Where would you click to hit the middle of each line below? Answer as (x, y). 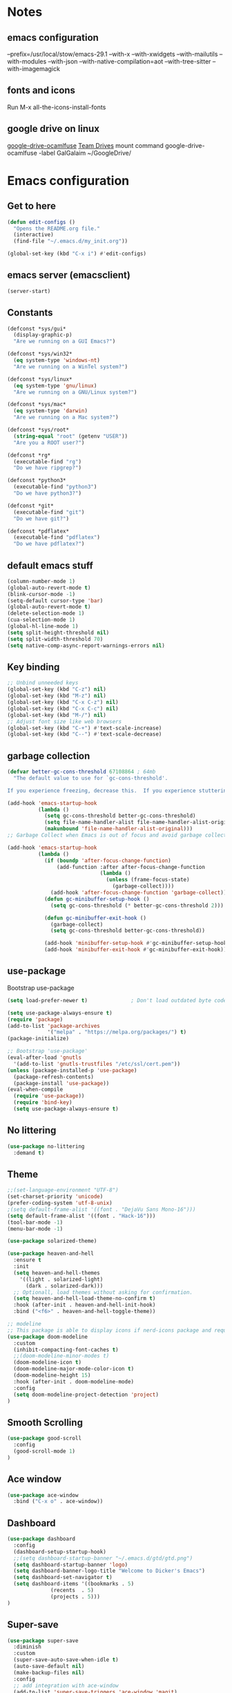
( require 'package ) (35, 1020)
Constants (30, 313)
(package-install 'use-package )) (61, 1083)
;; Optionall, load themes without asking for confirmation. (103, 1292)
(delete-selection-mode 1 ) (46, 613)
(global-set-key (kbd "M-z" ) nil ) (57, 696)
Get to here (32, 206)
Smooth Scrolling (45, 1423)
